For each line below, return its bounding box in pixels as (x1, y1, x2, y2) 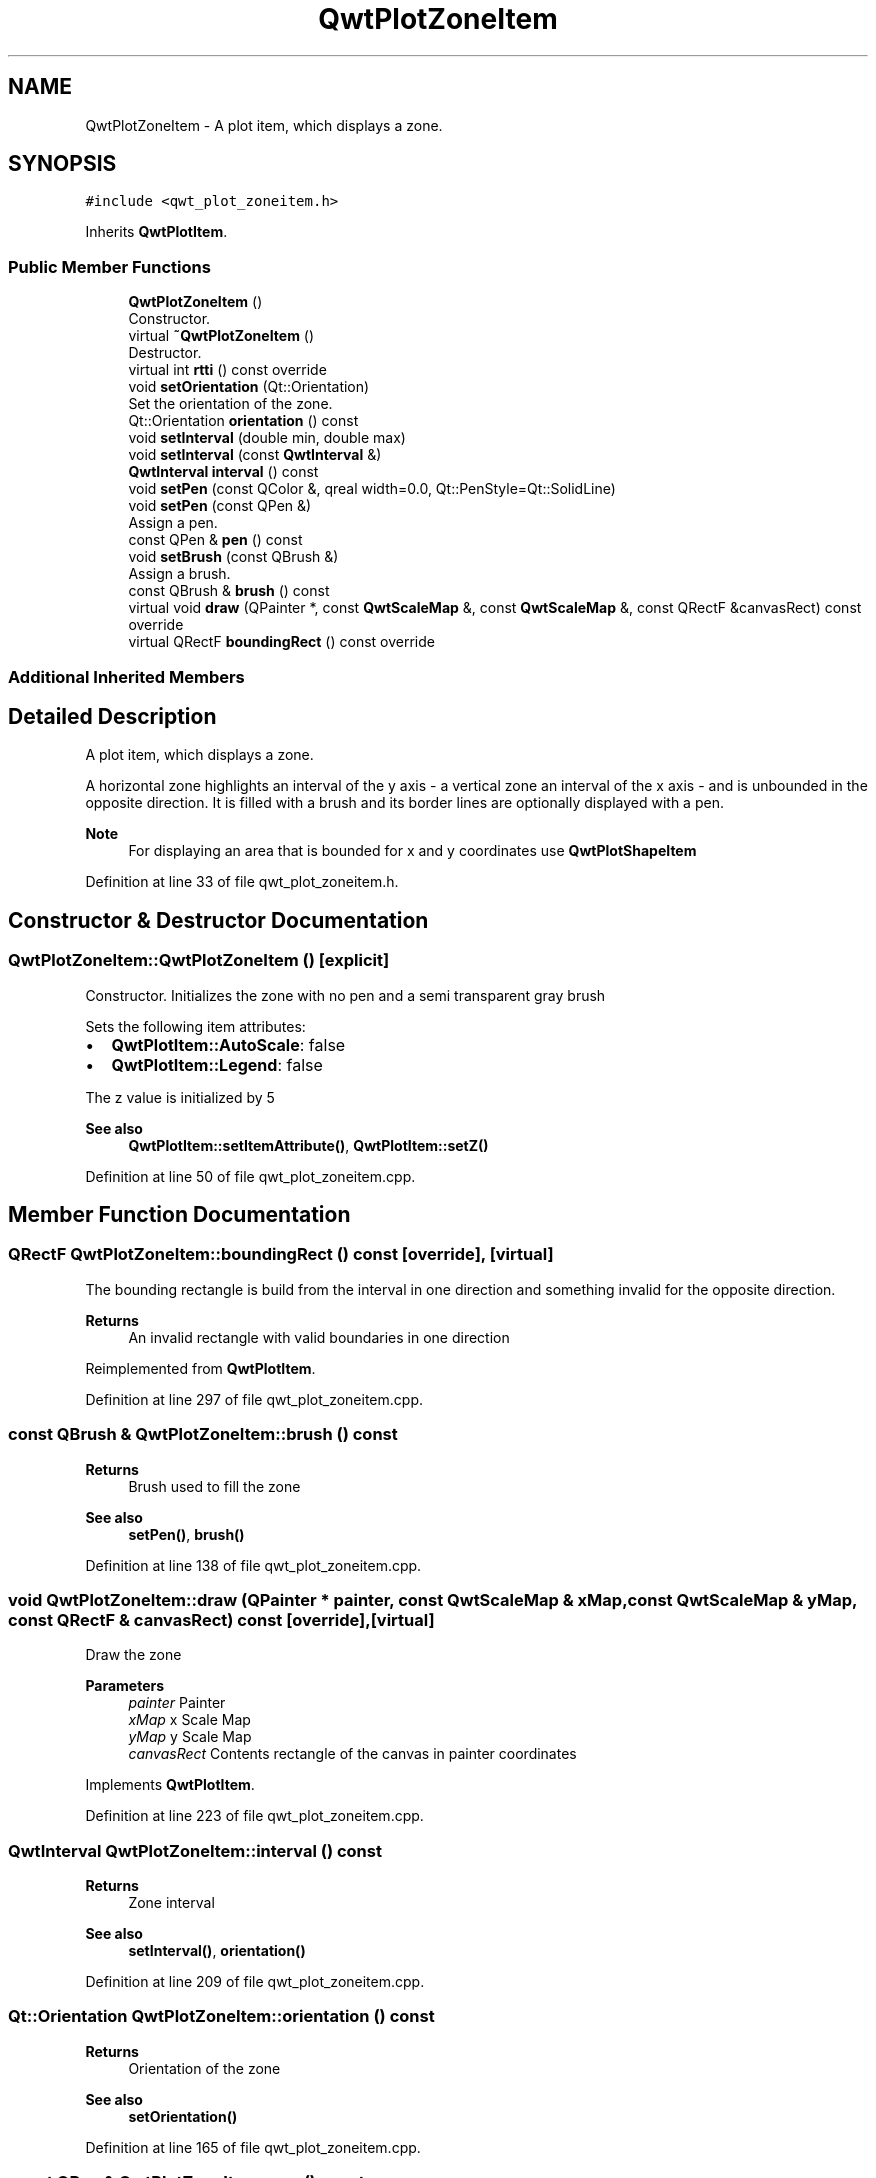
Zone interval (128, 1894, 215, 1912)
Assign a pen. (128, 514, 218, 532)
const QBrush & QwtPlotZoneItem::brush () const (8, 1424, 398, 1445)
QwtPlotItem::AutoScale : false (111, 1034, 346, 1055)
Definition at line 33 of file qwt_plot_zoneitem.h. (85, 873, 399, 891)
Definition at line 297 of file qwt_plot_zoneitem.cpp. (85, 1390, 423, 1408)
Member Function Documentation (8, 1202, 351, 1228)
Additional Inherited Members (8, 666, 245, 687)
